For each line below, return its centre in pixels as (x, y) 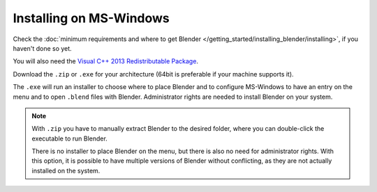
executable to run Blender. (69, 138)
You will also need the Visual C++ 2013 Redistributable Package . (106, 61)
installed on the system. (66, 170)
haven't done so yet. (43, 48)
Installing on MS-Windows (91, 18)
